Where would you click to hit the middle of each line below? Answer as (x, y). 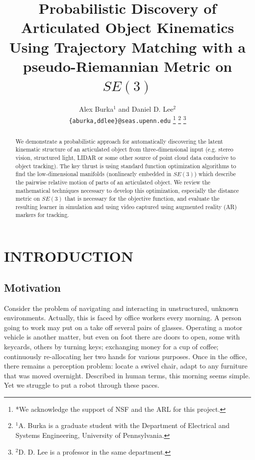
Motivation (32, 287)
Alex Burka (96, 108)
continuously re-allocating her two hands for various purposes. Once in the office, (126, 356)
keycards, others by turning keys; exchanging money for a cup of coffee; (111, 346)
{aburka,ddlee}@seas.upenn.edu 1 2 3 (127, 119)
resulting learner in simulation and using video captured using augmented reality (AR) (126, 206)
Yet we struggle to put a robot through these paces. (82, 385)
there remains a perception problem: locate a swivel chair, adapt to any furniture (126, 366)
